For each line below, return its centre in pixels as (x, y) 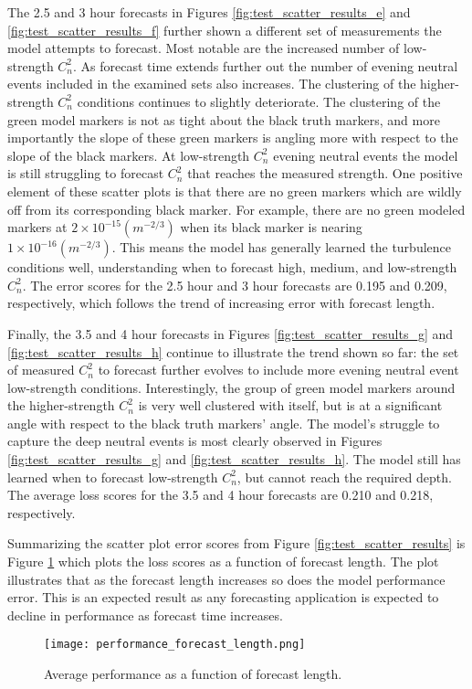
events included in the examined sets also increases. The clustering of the (212, 84)
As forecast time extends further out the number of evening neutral (269, 65)
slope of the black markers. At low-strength (129, 155)
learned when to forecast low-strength (113, 477)
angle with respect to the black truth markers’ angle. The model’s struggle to (224, 423)
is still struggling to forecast (86, 173)
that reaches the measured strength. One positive (325, 173)
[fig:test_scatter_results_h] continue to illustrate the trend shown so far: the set (233, 351)
